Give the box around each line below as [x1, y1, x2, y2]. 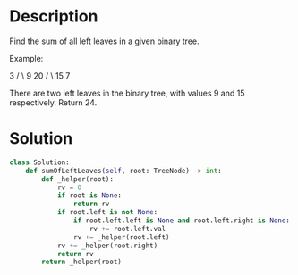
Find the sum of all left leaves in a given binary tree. [9, 36, 200, 46]
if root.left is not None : [56, 208, 158, 217]
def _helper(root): [41, 174, 115, 184]
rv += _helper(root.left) [72, 232, 170, 242]
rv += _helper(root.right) [56, 241, 158, 250]
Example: [9, 53, 44, 63]
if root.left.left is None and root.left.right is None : [72, 216, 291, 225]
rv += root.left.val [89, 224, 166, 233]
